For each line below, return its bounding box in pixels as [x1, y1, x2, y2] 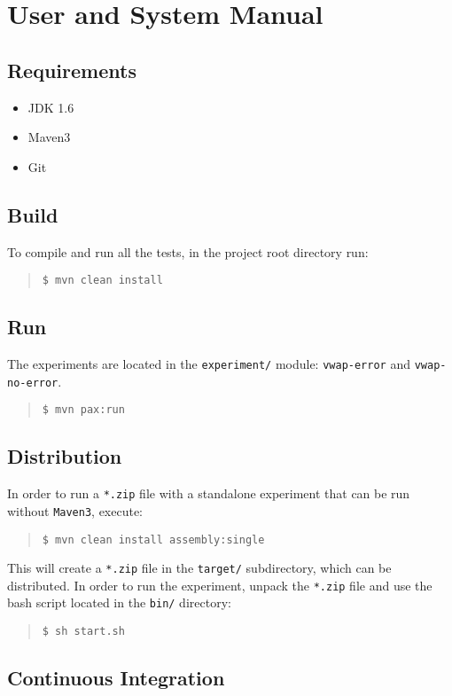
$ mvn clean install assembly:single [42, 533, 265, 546]
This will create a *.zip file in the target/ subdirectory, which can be [7, 559, 392, 577]
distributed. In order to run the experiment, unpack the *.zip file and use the [7, 575, 433, 594]
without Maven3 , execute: [7, 501, 144, 520]
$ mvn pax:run [42, 403, 125, 417]
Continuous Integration [7, 664, 225, 692]
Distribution [7, 442, 122, 470]
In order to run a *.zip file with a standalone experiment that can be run [7, 484, 410, 503]
